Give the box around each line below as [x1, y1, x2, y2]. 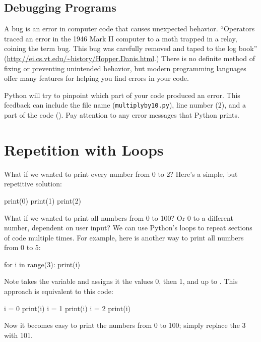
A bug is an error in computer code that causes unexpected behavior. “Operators [4, 23, 255, 34]
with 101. [4, 329, 33, 340]
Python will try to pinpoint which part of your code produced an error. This [4, 89, 240, 100]
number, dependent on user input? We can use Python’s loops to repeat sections [4, 222, 252, 233]
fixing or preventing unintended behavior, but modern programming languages [4, 63, 246, 73]
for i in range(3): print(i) [4, 259, 81, 269]
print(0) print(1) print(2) [4, 195, 82, 206]
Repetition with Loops [4, 139, 164, 160]
